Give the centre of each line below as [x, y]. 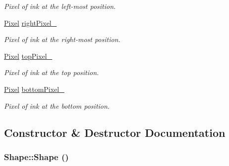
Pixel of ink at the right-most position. [62, 39]
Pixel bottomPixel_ [34, 89]
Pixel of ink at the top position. [52, 72]
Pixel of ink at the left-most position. [60, 6]
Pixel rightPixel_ [30, 22]
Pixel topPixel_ [28, 56]
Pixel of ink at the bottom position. [57, 105]
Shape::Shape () [36, 156]
